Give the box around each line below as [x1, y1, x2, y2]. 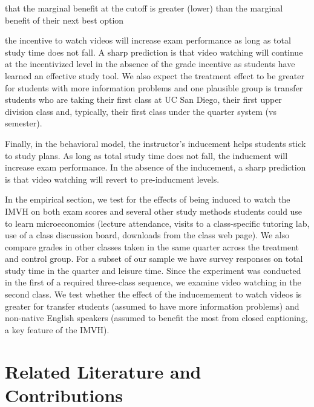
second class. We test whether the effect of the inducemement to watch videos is [5, 288, 302, 301]
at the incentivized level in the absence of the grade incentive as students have [5, 57, 295, 70]
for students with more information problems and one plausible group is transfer [5, 81, 303, 94]
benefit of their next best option [5, 13, 124, 26]
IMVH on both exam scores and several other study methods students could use [5, 204, 303, 217]
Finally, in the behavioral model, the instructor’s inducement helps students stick [5, 137, 306, 149]
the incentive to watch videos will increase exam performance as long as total [5, 34, 291, 47]
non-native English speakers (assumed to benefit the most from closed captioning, [5, 311, 308, 324]
